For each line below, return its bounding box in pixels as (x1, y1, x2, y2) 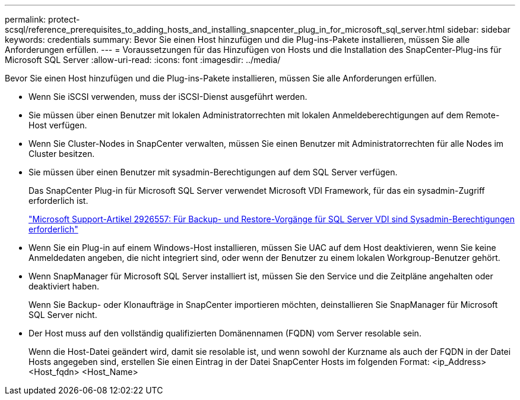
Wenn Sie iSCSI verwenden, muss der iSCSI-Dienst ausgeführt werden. (28, 92, 307, 102)
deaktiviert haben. (28, 281, 99, 291)
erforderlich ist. (28, 196, 88, 206)
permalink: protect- (5, 14, 80, 24)
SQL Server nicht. (28, 310, 97, 320)
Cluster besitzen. (28, 149, 95, 159)
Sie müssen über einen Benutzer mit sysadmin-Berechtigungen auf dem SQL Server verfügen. (28, 167, 398, 177)
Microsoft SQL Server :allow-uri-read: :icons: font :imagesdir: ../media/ (5, 55, 281, 65)
